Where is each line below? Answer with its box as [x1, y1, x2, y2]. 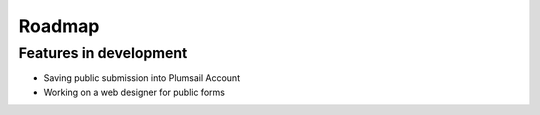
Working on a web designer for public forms [43, 86, 225, 98]
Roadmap [18, 15, 100, 37]
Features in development [18, 44, 188, 62]
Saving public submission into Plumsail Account [43, 72, 240, 84]
